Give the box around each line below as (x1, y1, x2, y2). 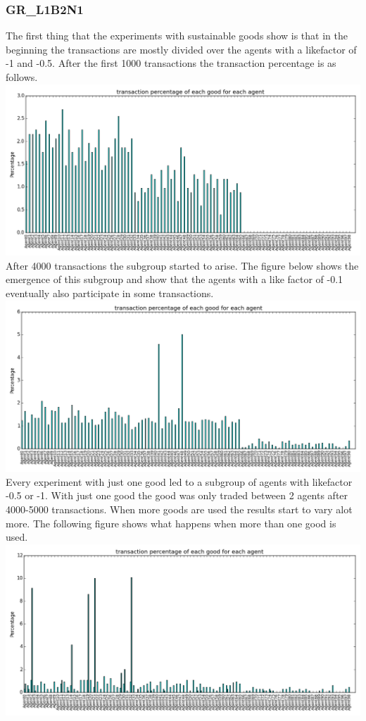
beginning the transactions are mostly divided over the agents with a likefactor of (6, 42, 357, 56)
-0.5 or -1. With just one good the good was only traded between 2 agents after (6, 488, 348, 503)
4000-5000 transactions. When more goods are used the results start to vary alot (6, 502, 353, 516)
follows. (6, 70, 38, 84)
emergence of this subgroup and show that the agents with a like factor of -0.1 (6, 272, 343, 287)
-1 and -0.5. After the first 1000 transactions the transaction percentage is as (6, 56, 336, 70)
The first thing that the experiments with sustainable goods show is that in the (6, 28, 348, 43)
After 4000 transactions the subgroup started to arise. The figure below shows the (6, 258, 359, 272)
